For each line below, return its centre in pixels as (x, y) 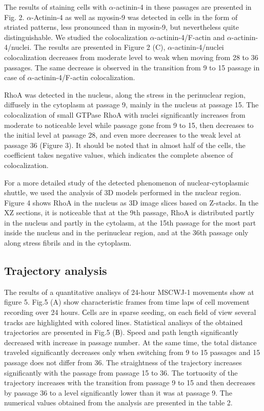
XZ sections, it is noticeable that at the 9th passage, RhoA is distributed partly (129, 212)
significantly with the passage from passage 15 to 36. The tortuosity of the (121, 372)
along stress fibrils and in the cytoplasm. (68, 243)
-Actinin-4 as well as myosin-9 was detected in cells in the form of (135, 17)
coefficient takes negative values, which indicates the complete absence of (119, 155)
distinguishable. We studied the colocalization (76, 37)
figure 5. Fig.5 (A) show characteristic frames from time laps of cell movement (127, 302)
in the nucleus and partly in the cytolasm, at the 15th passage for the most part (130, 222)
